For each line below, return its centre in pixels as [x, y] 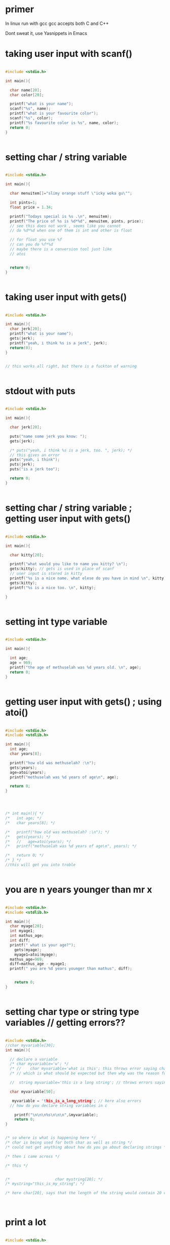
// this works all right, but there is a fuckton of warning [71, 366]
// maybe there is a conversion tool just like [61, 249]
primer [20, 9]
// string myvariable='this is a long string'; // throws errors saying [89, 1083]
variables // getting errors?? [65, 1023]
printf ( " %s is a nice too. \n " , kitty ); [53, 587]
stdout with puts [40, 391]
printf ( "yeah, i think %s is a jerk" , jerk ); [59, 343]
